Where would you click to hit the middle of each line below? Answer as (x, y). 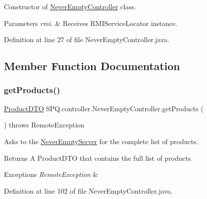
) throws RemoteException (44, 125)
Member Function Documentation (92, 66)
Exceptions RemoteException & (51, 174)
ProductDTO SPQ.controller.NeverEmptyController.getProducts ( (104, 108)
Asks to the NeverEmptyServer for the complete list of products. (101, 141)
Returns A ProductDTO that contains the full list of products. (98, 158)
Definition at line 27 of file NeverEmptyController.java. (87, 39)
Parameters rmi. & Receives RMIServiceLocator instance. (91, 23)
